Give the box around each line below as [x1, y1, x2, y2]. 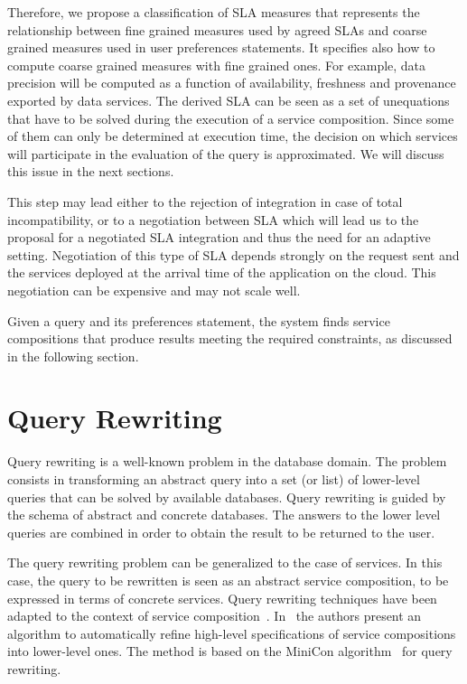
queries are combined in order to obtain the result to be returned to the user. [7, 522, 435, 541]
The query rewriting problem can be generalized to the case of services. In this [7, 553, 443, 572]
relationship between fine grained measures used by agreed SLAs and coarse [7, 20, 427, 39]
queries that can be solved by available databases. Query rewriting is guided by [7, 487, 446, 506]
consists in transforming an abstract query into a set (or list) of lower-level [7, 470, 420, 488]
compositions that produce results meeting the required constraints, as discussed [7, 329, 453, 348]
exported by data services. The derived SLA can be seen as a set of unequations [7, 90, 450, 109]
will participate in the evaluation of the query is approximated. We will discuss [7, 144, 444, 163]
